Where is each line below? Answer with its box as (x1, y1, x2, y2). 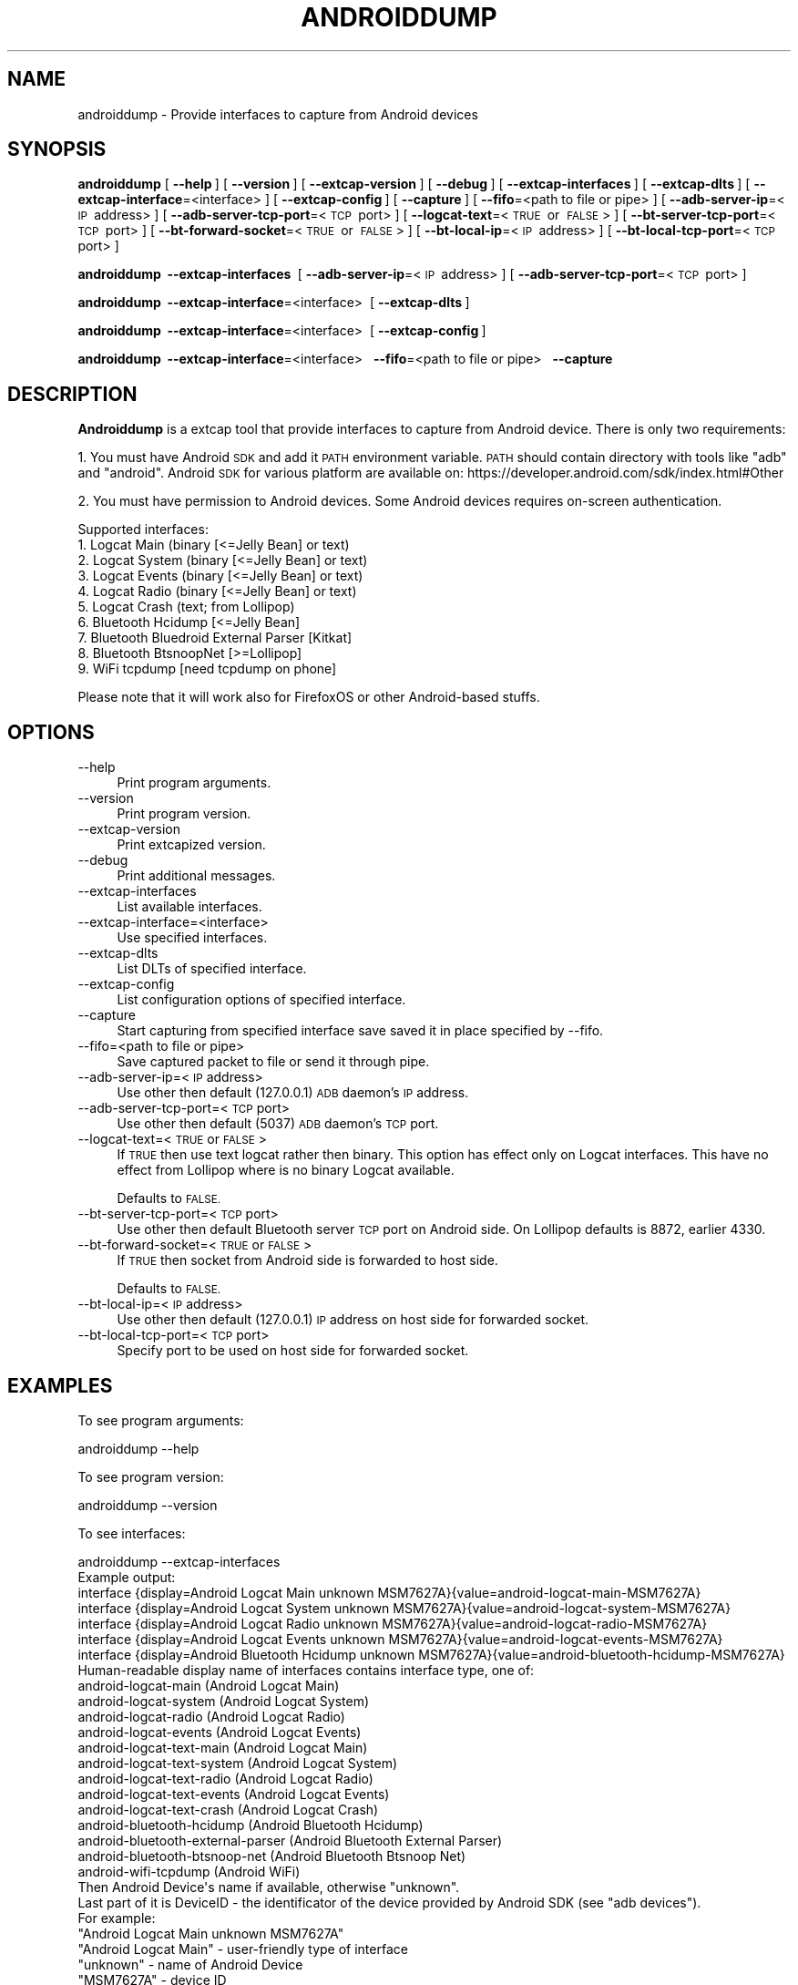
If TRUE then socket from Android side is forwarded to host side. (117, 1252, 498, 1269)
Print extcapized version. (117, 837, 266, 853)
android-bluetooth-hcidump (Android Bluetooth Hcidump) (77, 1816, 424, 1833)
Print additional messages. (117, 868, 276, 884)
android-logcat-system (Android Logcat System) (77, 1692, 370, 1709)
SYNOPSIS (7, 138, 107, 161)
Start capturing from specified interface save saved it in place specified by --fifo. (117, 1023, 604, 1039)
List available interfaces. (117, 899, 262, 915)
